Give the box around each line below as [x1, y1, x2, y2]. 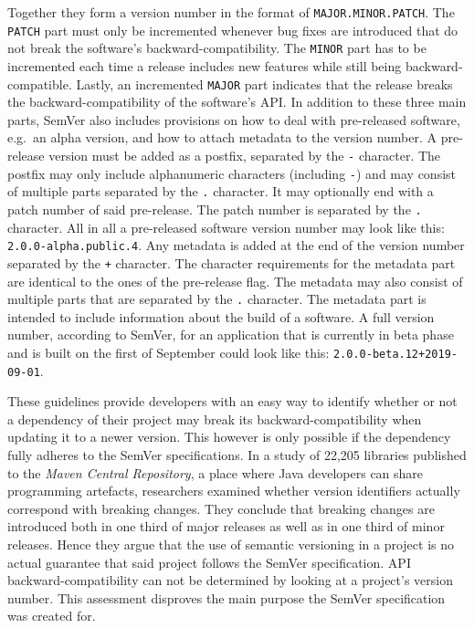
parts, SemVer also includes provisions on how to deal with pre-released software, [7, 110, 460, 129]
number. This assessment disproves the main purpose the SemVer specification [7, 588, 446, 607]
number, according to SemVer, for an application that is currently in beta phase [7, 325, 454, 344]
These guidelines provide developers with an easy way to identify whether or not [7, 392, 458, 411]
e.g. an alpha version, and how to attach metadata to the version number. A [7, 128, 437, 147]
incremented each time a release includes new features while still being [7, 56, 402, 75]
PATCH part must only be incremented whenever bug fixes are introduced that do [7, 20, 458, 39]
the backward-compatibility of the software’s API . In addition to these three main [7, 92, 467, 111]
